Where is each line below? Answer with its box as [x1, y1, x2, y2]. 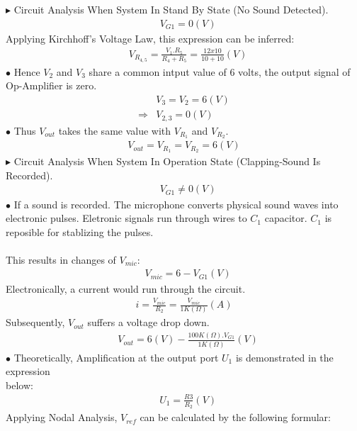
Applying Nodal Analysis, [6, 410, 118, 425]
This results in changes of [6, 252, 116, 267]
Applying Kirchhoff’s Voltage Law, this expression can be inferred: [6, 30, 295, 45]
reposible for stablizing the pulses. [6, 224, 154, 239]
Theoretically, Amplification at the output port [13, 349, 219, 364]
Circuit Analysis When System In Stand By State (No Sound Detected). [13, 2, 329, 16]
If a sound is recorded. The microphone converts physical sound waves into [13, 196, 339, 211]
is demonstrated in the [235, 349, 334, 364]
